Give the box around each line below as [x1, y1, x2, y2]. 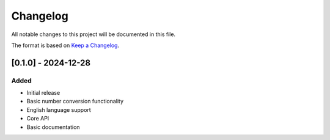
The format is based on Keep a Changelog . [11, 42, 119, 49]
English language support [26, 106, 91, 113]
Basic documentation [26, 123, 80, 131]
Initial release [26, 89, 61, 97]
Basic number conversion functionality [26, 98, 124, 105]
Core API [26, 115, 50, 122]
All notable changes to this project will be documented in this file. [11, 31, 176, 38]
